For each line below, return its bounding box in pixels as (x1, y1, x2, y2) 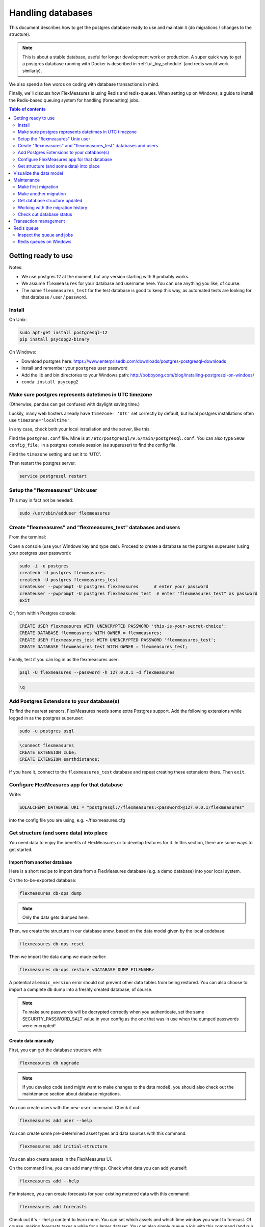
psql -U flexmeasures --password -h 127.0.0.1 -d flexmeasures (19, 670, 175, 675)
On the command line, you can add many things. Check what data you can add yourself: (9, 1165, 187, 1171)
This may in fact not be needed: (9, 497, 74, 503)
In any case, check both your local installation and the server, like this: (9, 426, 151, 432)
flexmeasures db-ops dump (19, 890, 82, 896)
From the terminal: (9, 534, 46, 540)
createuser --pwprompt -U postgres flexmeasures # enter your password (19, 584, 209, 589)
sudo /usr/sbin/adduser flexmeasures (19, 510, 110, 516)
